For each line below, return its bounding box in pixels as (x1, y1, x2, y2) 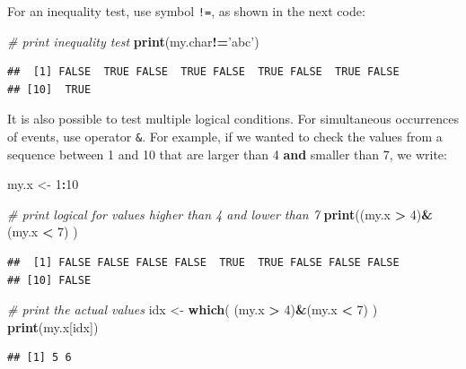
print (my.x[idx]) (7, 317, 99, 336)
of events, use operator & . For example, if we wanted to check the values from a (7, 127, 443, 146)
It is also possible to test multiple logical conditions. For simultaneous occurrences (7, 109, 460, 128)
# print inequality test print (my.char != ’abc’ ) (7, 31, 259, 50)
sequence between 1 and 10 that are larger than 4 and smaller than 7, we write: (7, 144, 447, 163)
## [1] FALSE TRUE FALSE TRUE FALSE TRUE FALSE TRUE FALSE (7, 65, 400, 79)
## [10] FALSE (7, 273, 92, 287)
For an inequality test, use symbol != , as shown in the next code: (7, 2, 365, 20)
